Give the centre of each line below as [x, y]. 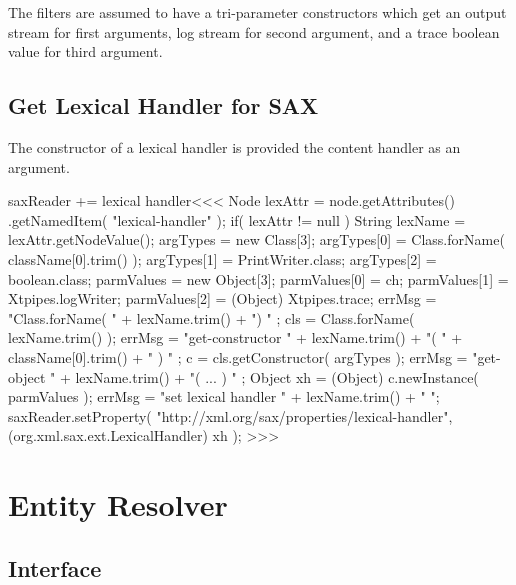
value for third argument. [85, 51]
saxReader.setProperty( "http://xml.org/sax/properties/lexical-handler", [230, 415]
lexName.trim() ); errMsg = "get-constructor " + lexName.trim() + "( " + [235, 337]
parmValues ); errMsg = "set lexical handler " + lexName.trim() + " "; [224, 396]
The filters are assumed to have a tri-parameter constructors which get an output [257, 12]
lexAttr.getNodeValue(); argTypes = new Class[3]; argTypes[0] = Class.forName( [256, 239]
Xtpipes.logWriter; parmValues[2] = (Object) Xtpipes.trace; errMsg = [222, 298]
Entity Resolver [118, 504]
